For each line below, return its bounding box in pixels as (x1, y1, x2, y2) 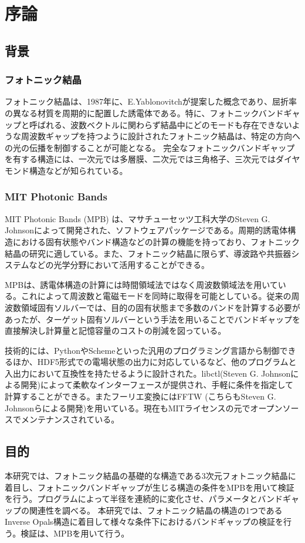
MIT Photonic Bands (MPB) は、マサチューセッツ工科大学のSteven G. (5, 212, 270, 224)
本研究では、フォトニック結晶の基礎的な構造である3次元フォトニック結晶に (5, 470, 296, 482)
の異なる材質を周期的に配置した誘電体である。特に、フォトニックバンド (5, 106, 284, 119)
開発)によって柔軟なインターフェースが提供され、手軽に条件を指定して (21, 378, 294, 391)
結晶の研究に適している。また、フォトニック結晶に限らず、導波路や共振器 (5, 247, 292, 259)
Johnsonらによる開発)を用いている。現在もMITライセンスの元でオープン (5, 401, 283, 414)
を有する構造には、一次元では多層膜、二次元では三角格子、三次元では (5, 153, 276, 165)
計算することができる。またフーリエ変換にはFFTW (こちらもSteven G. (5, 390, 276, 403)
